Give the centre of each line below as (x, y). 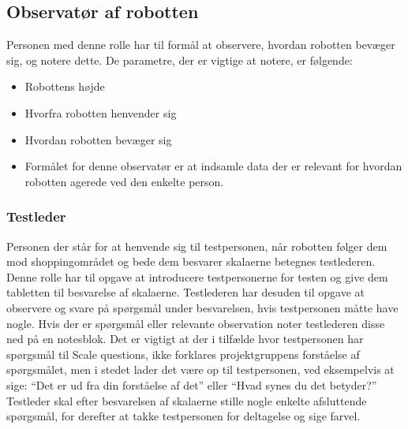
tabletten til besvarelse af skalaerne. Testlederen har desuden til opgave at (185, 292)
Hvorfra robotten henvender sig (101, 112)
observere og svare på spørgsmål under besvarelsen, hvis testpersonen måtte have (202, 307)
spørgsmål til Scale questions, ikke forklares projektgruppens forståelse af (183, 354)
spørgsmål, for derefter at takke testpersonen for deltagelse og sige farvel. (183, 416)
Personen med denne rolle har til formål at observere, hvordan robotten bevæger (201, 45)
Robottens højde (65, 86)
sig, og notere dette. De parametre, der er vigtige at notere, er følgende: (180, 60)
